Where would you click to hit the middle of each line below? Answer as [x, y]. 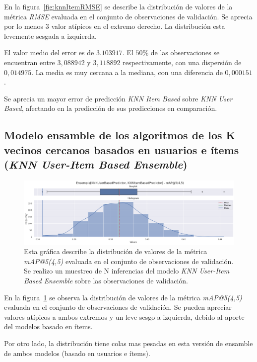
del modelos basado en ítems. [48, 326]
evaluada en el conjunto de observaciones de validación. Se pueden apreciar [118, 307]
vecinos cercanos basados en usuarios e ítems [122, 149]
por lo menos [24, 26]
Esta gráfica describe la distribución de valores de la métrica [116, 251]
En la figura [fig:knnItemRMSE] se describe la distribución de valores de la [118, 6]
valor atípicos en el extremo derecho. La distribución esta [138, 26]
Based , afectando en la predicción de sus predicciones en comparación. [111, 108]
